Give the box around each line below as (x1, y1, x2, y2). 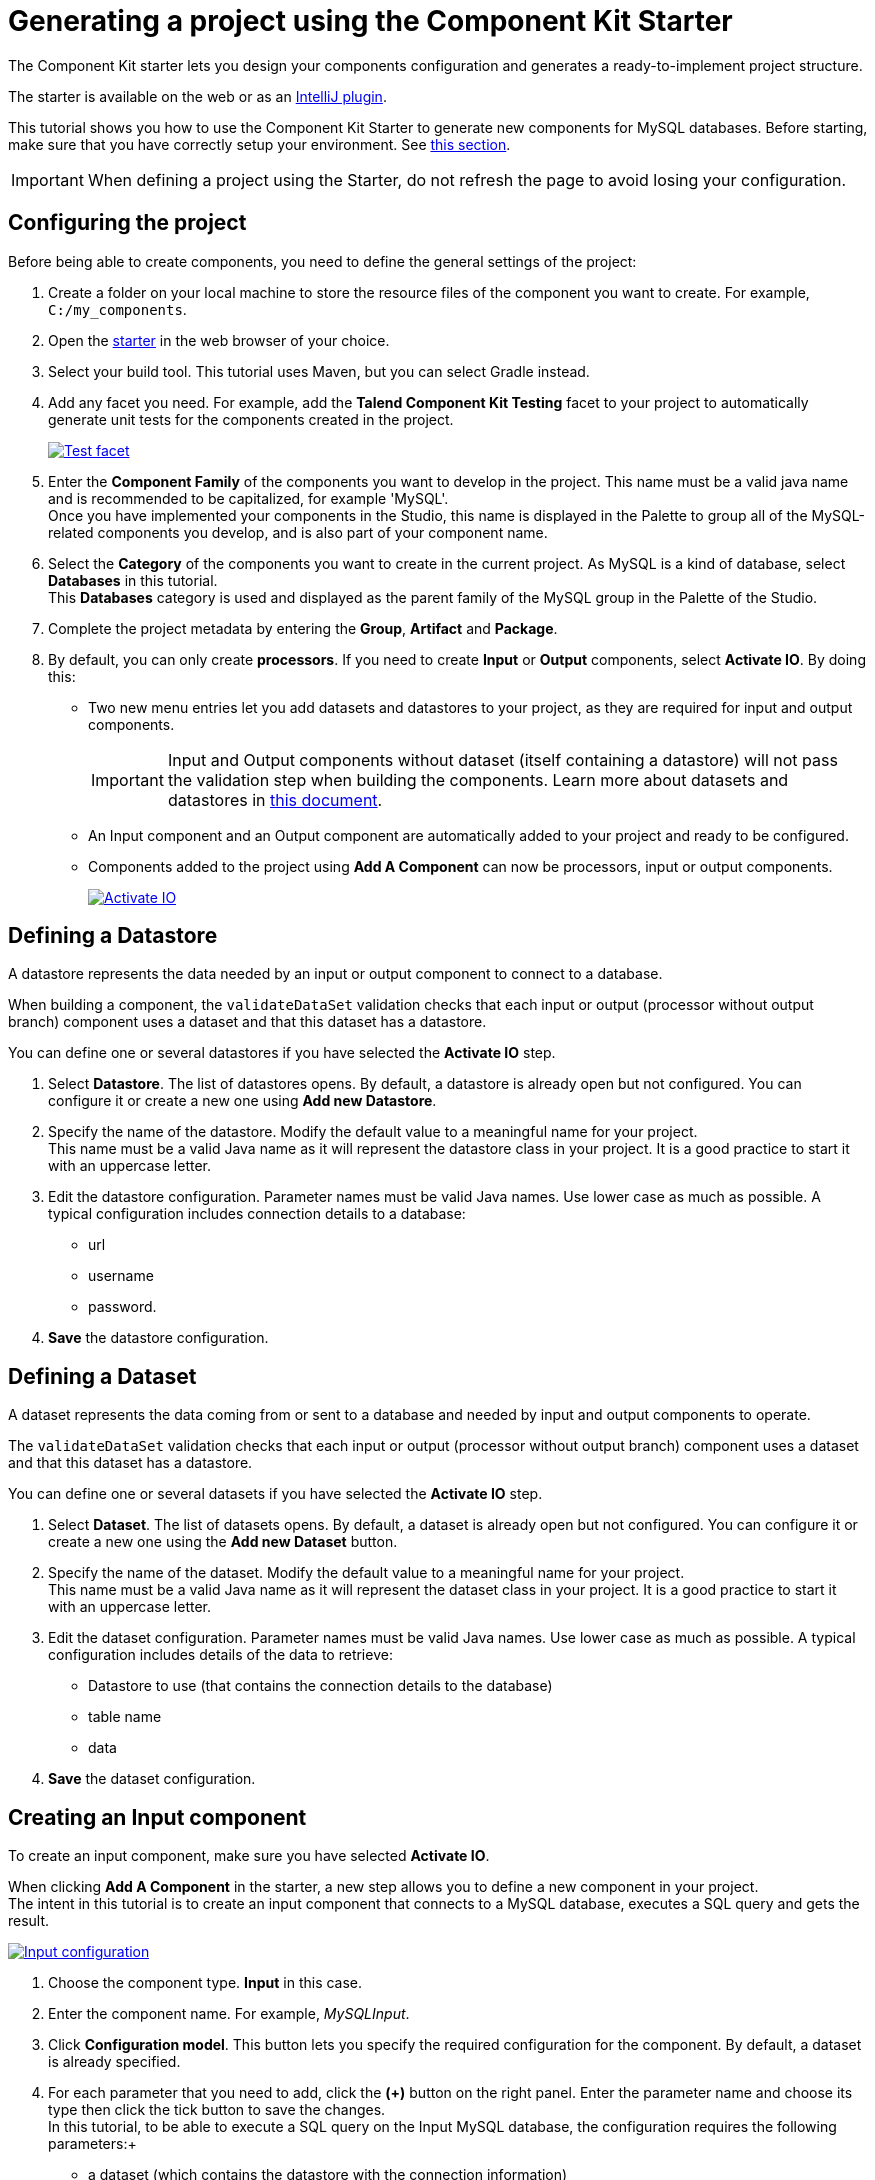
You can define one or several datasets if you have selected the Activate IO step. (8, 1485, 543, 1503)
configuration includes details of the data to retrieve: (48, 1646, 393, 1664)
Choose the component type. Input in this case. (48, 1974, 363, 1992)
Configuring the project (8, 210, 247, 236)
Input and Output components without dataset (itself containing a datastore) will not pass (167, 749, 838, 770)
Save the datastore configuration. (48, 1329, 269, 1347)
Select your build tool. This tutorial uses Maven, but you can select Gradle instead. (48, 362, 590, 380)
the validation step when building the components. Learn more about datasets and (167, 769, 789, 790)
